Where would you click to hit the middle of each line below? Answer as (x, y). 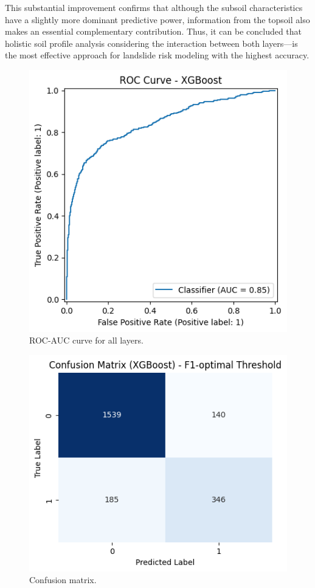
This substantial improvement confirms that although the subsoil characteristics (154, 7)
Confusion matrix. (63, 580)
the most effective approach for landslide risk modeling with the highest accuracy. (157, 55)
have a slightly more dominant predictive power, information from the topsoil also (157, 19)
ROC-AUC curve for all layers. (86, 340)
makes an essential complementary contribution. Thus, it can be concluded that (154, 31)
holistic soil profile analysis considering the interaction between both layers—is (151, 43)
